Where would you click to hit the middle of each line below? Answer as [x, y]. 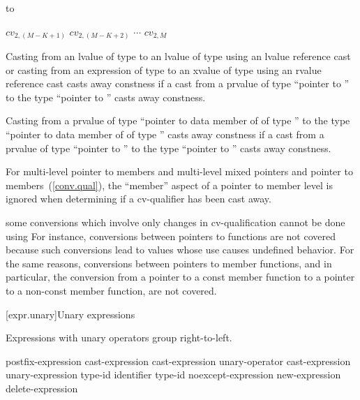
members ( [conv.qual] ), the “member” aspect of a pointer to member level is [169, 185]
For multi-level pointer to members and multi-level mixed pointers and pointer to [179, 171]
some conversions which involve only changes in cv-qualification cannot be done [175, 222]
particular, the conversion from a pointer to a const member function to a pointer [180, 277]
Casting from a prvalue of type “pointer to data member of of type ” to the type [178, 120]
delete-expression [42, 388]
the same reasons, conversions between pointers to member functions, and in [169, 263]
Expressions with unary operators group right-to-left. [119, 338]
